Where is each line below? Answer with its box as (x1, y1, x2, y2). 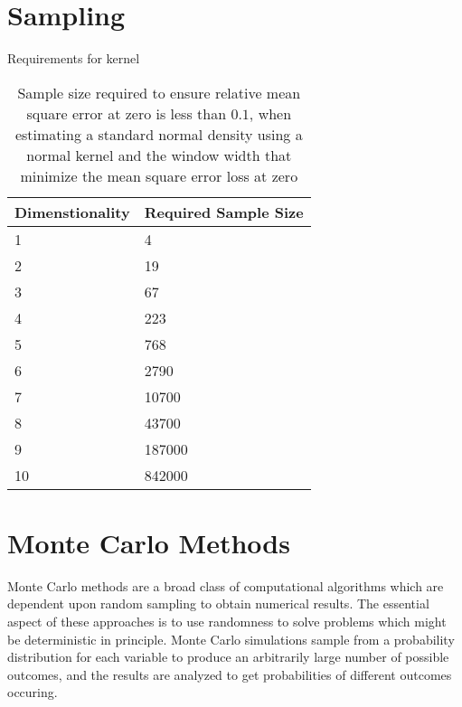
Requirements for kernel (7, 49, 140, 68)
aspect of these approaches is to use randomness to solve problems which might (7, 612, 447, 631)
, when (249, 102, 292, 124)
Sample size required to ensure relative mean (17, 81, 301, 103)
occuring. (7, 683, 58, 702)
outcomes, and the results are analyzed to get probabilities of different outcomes (7, 665, 452, 683)
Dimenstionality (14, 201, 130, 222)
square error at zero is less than (26, 102, 227, 124)
